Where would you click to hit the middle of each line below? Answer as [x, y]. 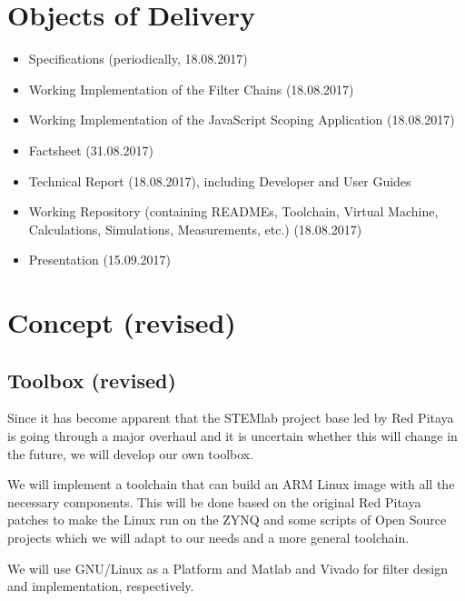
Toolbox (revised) [92, 380]
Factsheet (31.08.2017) [91, 150]
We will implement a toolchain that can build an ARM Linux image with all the [231, 484]
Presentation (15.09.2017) [100, 260]
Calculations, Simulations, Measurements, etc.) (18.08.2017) [195, 229]
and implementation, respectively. [101, 586]
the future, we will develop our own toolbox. [131, 453]
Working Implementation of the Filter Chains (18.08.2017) [191, 89]
